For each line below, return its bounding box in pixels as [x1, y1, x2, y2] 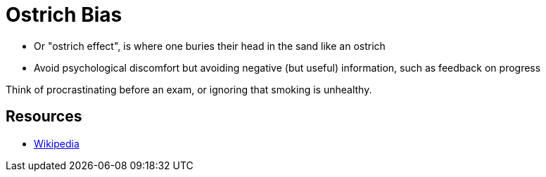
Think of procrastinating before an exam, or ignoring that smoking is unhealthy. [6, 83, 372, 96]
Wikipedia [34, 137, 80, 150]
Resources [6, 107, 82, 126]
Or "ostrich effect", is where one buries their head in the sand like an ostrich [34, 39, 386, 52]
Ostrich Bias [6, 3, 122, 27]
